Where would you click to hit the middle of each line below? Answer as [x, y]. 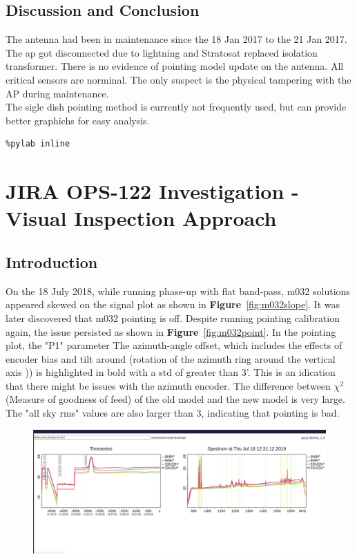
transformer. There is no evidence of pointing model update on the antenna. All [175, 66]
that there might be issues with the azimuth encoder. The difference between [168, 385]
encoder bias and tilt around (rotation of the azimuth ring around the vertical [171, 358]
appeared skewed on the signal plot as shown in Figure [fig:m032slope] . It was [173, 304]
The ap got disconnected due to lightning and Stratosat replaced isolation [162, 52]
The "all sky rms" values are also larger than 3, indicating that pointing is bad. [173, 413]
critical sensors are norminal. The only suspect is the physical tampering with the [178, 79]
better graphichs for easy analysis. [78, 120]
